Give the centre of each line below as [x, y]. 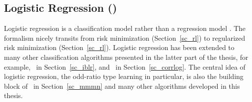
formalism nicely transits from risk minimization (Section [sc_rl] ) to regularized [125, 38]
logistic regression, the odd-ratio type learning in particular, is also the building [124, 76]
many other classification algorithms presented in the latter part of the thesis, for [126, 57]
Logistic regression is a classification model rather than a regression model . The [125, 28]
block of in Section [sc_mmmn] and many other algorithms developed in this [122, 86]
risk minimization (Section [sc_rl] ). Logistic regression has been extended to [119, 47]
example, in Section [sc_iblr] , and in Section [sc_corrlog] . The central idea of [125, 66]
